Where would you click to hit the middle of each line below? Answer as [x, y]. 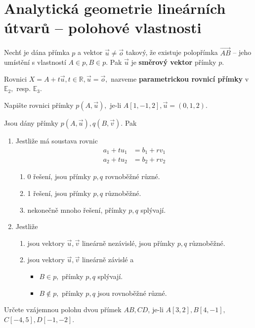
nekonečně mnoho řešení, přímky [77, 210]
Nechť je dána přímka [37, 52]
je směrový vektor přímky [174, 62]
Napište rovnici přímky [39, 105]
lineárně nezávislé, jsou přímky [128, 243]
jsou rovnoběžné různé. [132, 293]
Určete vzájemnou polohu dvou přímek [63, 309]
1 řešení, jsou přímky [59, 193]
